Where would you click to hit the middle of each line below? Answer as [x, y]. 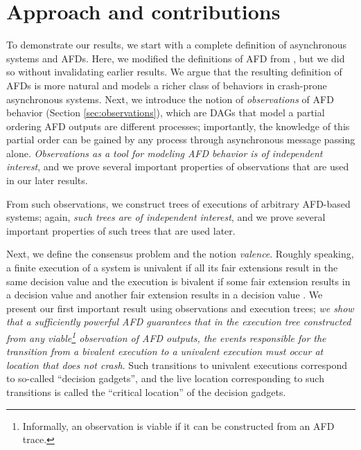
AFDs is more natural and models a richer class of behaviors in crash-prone [167, 85]
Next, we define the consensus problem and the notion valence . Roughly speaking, [180, 254]
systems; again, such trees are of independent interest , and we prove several [166, 217]
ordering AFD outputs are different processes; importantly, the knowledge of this [178, 126]
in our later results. [47, 180]
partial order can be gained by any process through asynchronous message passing [181, 139]
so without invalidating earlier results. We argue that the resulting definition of [174, 72]
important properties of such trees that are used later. [121, 230]
